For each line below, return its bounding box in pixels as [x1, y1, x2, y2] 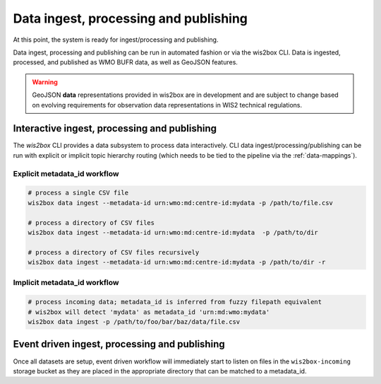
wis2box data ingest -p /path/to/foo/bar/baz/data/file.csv [28, 318, 241, 325]
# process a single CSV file [28, 189, 129, 197]
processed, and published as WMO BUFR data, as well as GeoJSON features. [13, 58, 238, 66]
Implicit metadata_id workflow [13, 278, 119, 288]
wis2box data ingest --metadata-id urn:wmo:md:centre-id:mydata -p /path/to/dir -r [28, 258, 326, 267]
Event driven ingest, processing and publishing [13, 338, 225, 350]
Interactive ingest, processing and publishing [13, 122, 217, 134]
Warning [32, 78, 58, 86]
